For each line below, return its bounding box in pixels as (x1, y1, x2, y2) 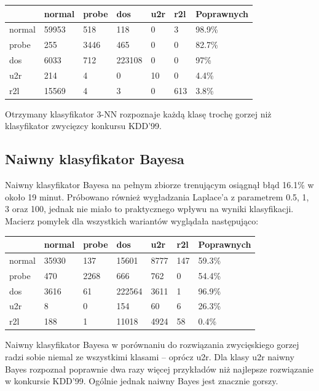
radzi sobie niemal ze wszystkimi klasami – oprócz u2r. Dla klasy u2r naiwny (5, 350, 294, 363)
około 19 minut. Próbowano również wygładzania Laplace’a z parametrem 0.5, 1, (5, 190, 309, 203)
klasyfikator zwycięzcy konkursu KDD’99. (5, 119, 162, 132)
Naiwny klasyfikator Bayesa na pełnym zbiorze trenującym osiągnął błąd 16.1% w (5, 178, 314, 191)
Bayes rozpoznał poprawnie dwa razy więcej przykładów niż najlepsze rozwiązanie (5, 362, 313, 375)
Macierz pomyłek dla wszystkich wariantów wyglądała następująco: (5, 214, 259, 227)
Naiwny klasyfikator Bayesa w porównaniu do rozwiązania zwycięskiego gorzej (5, 338, 299, 351)
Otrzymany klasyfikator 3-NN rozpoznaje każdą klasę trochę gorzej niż (5, 107, 272, 120)
